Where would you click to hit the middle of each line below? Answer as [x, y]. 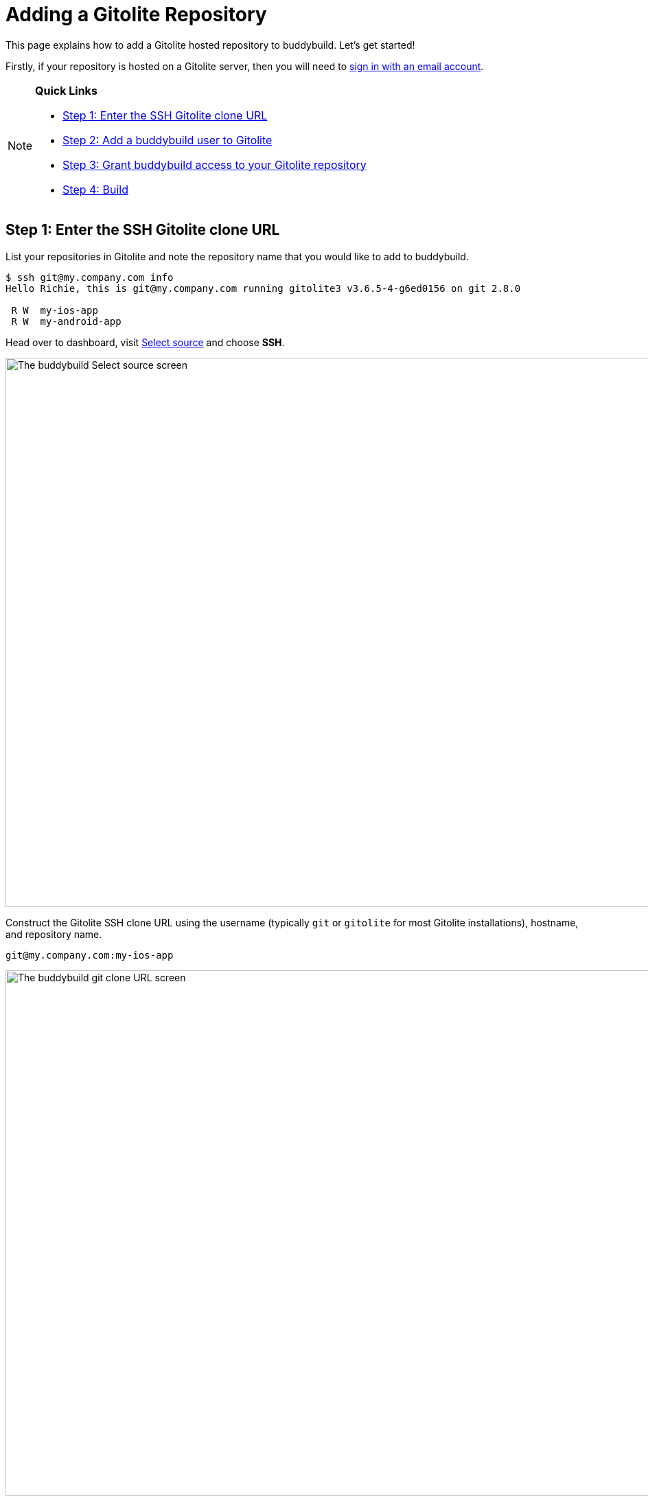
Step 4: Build [95, 189]
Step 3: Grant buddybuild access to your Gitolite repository [215, 164]
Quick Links [66, 90]
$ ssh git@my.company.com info [90, 277]
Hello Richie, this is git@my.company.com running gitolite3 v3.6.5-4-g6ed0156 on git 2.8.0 [263, 288]
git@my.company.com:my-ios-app [90, 955]
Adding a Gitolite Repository [136, 14]
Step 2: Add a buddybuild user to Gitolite [167, 140]
